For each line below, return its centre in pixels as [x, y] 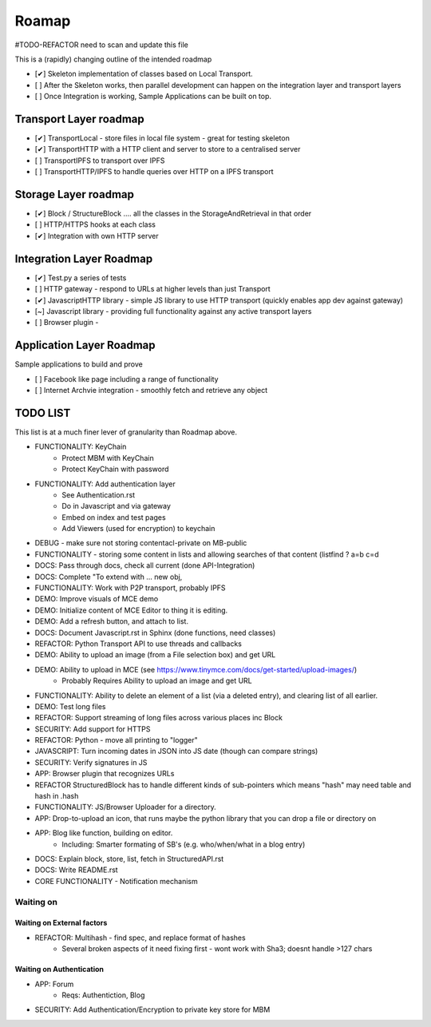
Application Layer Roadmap [85, 345]
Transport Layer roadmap [80, 119]
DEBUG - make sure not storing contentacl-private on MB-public [141, 543]
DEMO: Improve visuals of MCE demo [97, 599]
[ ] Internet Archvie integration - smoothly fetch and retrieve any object [151, 391]
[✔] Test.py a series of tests [81, 278]
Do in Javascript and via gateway [117, 506]
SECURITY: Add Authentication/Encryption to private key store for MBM [152, 1009]
